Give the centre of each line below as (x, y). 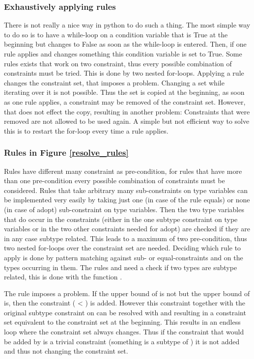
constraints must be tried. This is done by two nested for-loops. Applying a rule (124, 73)
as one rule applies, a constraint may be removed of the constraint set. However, (125, 101)
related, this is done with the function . (63, 277)
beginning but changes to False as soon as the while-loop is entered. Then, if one (125, 44)
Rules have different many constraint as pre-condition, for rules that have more (123, 171)
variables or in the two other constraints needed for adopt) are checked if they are (127, 229)
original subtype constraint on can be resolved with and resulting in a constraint (125, 312)
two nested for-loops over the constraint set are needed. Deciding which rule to (123, 248)
